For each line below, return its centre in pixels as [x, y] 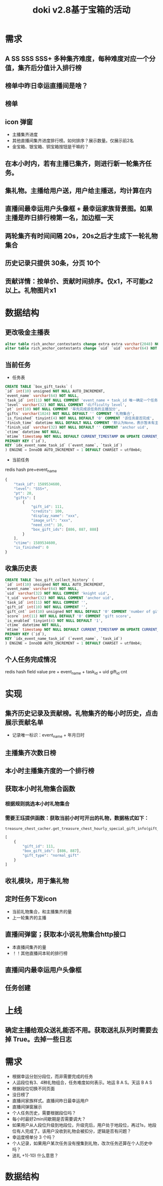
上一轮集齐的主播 [29, 917]
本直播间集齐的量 [29, 947]
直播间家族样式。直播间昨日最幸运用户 [50, 1100]
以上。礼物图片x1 [31, 290]
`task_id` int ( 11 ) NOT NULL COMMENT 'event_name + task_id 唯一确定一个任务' [82, 400]
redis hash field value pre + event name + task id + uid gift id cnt [66, 672]
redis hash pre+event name [31, 470]
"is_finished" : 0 [31, 548]
